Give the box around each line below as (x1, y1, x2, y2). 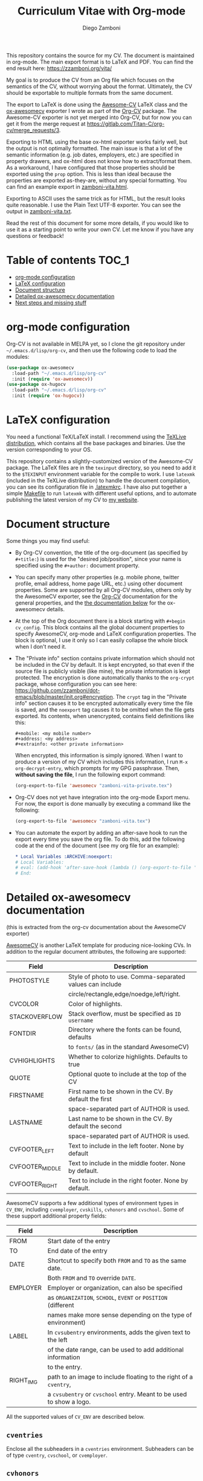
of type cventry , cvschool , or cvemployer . (6, 1451, 108, 1459)
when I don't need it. (14, 643, 66, 650)
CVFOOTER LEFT (9, 1145, 54, 1154)
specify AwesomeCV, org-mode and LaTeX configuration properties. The (14, 630, 196, 637)
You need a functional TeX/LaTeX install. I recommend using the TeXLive (6, 433, 187, 440)
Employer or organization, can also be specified (47, 1283, 183, 1292)
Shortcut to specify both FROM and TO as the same (47, 1256, 187, 1265)
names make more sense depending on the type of (47, 1311, 192, 1319)
